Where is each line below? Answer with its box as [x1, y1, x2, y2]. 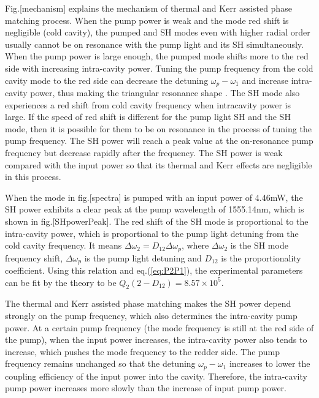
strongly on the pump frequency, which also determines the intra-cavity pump [5, 309, 298, 322]
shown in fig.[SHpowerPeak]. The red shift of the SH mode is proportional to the [5, 214, 309, 227]
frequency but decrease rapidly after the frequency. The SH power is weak [5, 146, 283, 159]
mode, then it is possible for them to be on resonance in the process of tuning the [5, 122, 312, 135]
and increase [242, 73, 289, 86]
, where [181, 239, 209, 252]
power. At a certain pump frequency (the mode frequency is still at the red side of [5, 321, 314, 334]
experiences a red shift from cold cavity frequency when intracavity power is [5, 98, 291, 111]
